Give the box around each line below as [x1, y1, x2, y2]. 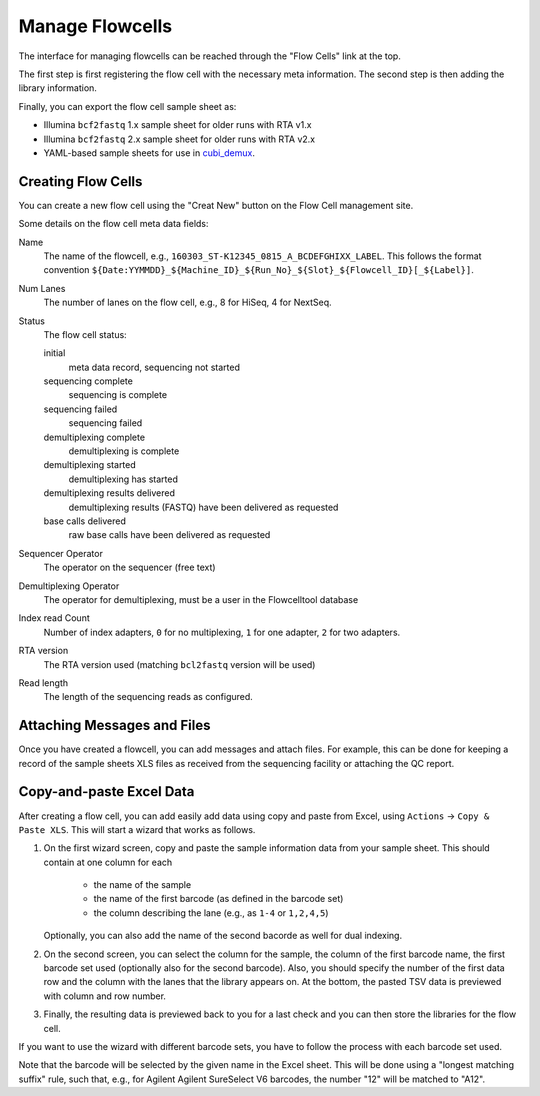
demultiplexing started [43, 459, 137, 471]
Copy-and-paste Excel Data [18, 783, 195, 800]
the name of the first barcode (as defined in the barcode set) [93, 893, 344, 905]
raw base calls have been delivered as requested [68, 529, 271, 541]
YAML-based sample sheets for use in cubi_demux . [43, 146, 255, 159]
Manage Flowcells [18, 15, 173, 37]
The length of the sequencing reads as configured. [43, 691, 254, 703]
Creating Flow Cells [18, 173, 143, 190]
